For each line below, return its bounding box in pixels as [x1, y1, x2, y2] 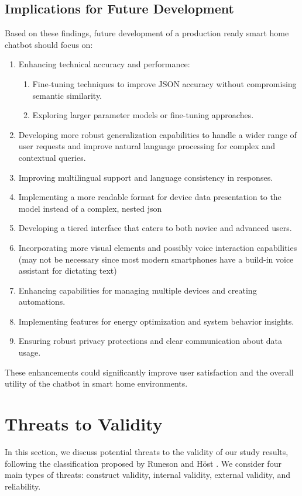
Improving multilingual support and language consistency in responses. [18, 171, 273, 183]
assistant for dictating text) [18, 264, 117, 277]
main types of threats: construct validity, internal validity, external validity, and [5, 469, 291, 481]
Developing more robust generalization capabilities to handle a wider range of [18, 128, 297, 140]
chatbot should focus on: [5, 38, 93, 50]
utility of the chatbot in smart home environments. [5, 377, 188, 390]
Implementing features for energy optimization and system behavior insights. [18, 315, 294, 327]
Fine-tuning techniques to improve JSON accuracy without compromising [32, 77, 297, 89]
